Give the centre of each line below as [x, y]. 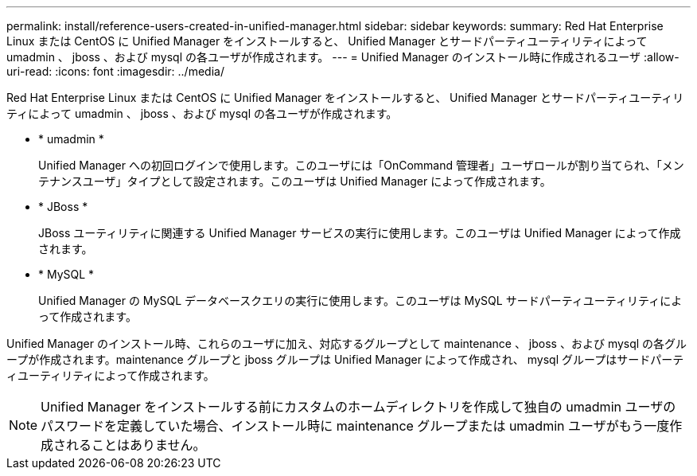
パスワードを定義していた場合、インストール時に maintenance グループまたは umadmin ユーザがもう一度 [355, 426]
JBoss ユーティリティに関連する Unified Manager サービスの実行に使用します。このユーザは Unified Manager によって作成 [360, 233]
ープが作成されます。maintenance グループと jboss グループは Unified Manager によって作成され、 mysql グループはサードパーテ [345, 359]
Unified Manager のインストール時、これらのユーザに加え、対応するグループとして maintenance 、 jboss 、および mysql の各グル [347, 343]
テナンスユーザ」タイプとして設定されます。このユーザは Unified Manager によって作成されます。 [295, 181]
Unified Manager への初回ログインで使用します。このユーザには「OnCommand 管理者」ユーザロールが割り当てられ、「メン [361, 165]
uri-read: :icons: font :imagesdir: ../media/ [115, 71]
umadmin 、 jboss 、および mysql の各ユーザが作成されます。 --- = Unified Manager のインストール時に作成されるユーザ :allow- [343, 57]
